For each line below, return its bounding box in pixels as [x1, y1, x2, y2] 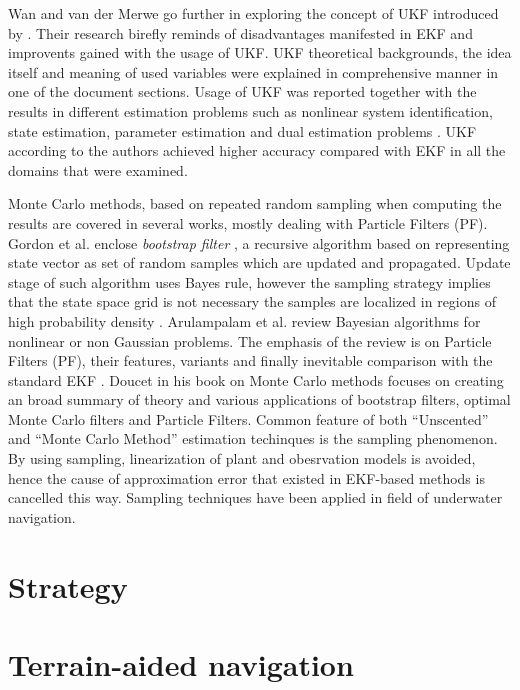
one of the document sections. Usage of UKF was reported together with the [8, 81, 477, 102]
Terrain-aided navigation [8, 644, 354, 684]
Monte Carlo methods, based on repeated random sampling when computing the [8, 193, 502, 214]
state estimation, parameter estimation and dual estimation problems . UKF [8, 120, 477, 141]
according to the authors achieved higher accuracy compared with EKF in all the [8, 140, 506, 161]
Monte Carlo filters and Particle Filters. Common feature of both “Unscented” [8, 408, 489, 429]
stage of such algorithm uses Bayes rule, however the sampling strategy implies [8, 271, 491, 292]
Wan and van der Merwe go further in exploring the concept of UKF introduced [8, 3, 499, 23]
